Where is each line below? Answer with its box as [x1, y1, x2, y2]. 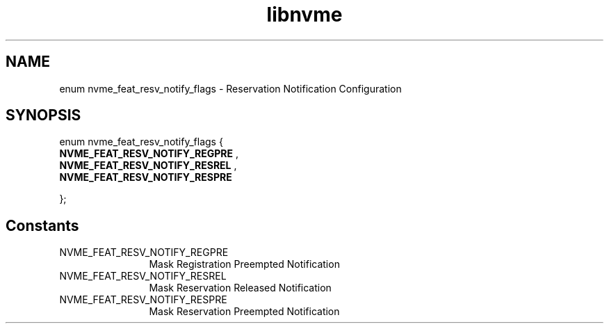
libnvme [266, 3, 343, 26]
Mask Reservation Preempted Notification [149, 305, 340, 318]
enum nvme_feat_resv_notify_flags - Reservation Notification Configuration [59, 82, 402, 95]
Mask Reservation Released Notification [149, 282, 332, 294]
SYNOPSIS [6, 106, 81, 125]
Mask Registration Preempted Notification [149, 258, 340, 271]
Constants [6, 216, 79, 234]
